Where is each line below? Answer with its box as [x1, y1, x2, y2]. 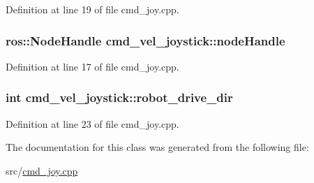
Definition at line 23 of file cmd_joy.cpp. [6, 116, 179, 131]
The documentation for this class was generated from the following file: [6, 140, 309, 154]
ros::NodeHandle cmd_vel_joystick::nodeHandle [6, 31, 285, 49]
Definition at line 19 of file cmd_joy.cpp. [6, 2, 179, 16]
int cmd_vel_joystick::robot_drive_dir [6, 89, 233, 106]
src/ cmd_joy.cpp [6, 163, 78, 177]
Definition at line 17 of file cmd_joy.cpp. [6, 59, 179, 73]
